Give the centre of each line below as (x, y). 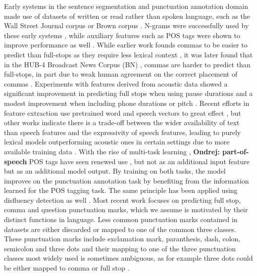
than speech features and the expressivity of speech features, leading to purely (123, 132)
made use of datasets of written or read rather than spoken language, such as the (127, 16)
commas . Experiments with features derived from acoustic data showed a (116, 83)
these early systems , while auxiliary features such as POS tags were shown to (122, 35)
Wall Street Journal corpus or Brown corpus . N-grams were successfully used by (127, 25)
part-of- (235, 151)
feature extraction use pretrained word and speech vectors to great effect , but (123, 113)
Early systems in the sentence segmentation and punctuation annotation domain (126, 6)
